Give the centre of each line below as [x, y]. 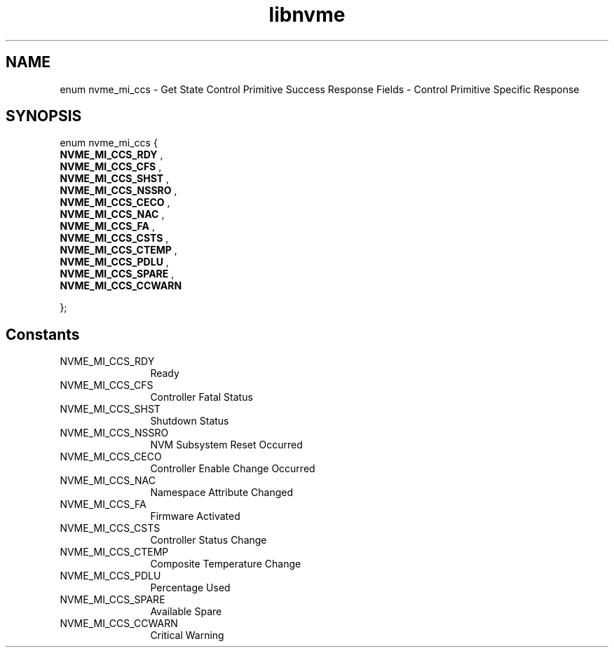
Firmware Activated [195, 516]
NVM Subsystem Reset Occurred [226, 445]
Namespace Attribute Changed [221, 493]
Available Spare [186, 612]
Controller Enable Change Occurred [233, 469]
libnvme [307, 15]
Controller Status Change [209, 540]
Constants [43, 334]
